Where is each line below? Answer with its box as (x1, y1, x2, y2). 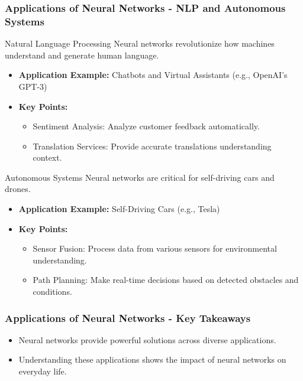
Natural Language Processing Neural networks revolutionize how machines (5, 37, 275, 50)
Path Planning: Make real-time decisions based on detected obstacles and (33, 273, 299, 286)
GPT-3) (18, 80, 47, 92)
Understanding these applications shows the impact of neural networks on (18, 353, 286, 366)
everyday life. (18, 365, 67, 377)
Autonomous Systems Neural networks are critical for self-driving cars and (5, 171, 275, 183)
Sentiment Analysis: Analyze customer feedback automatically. (33, 120, 260, 132)
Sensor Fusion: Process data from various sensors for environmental (33, 242, 277, 255)
